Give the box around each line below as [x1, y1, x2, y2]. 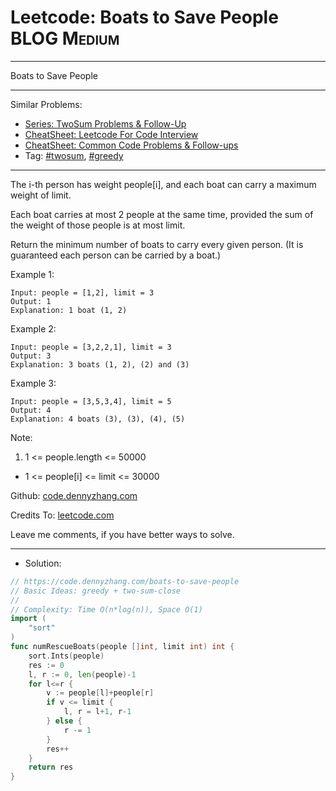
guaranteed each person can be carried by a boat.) [10, 249, 222, 261]
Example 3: [10, 377, 57, 389]
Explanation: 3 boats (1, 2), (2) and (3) [10, 359, 190, 370]
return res [28, 762, 74, 773]
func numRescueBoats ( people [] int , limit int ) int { [10, 642, 235, 652]
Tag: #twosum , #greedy [24, 149, 124, 161]
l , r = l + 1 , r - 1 [63, 707, 132, 717]
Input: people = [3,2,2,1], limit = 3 [10, 342, 172, 352]
